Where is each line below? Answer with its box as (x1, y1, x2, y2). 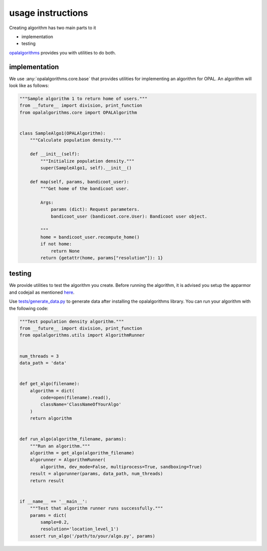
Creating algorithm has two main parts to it (9, 25, 96, 31)
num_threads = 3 (19, 353, 59, 359)
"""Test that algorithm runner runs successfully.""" (30, 505, 163, 511)
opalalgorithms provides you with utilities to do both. (9, 49, 116, 55)
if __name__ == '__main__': (19, 499, 88, 504)
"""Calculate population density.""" (30, 138, 122, 143)
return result (30, 478, 64, 483)
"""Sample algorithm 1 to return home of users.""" (19, 96, 148, 101)
